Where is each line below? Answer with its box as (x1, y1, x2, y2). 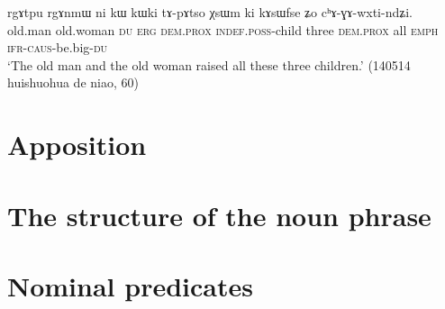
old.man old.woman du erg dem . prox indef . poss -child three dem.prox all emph (7, 20, 439, 39)
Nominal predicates (7, 267, 253, 304)
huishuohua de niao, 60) (7, 73, 139, 92)
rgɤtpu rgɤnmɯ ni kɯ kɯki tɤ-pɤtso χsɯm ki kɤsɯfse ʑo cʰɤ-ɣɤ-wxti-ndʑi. (7, 3, 413, 21)
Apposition (7, 126, 147, 163)
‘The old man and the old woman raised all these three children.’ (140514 (7, 55, 411, 74)
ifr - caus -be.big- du (7, 38, 108, 57)
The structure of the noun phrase (7, 196, 431, 233)
